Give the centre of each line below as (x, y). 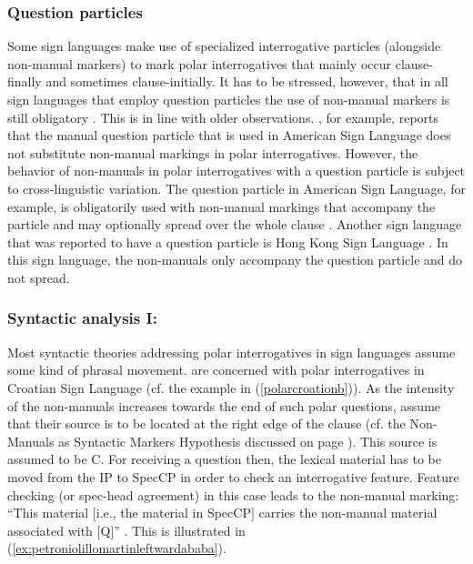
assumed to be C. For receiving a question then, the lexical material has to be (224, 459)
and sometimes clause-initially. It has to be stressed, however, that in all (247, 81)
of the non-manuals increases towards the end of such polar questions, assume (224, 405)
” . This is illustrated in (180, 530)
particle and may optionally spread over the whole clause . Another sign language (235, 224)
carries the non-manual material (348, 513)
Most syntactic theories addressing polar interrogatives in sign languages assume (231, 352)
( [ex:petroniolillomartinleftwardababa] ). (117, 548)
